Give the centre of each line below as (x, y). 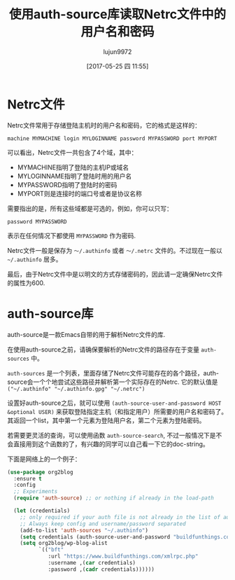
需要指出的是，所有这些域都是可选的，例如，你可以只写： (90, 208)
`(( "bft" (51, 550)
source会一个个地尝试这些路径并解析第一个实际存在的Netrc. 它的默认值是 (113, 382)
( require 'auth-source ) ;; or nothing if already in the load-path (114, 498)
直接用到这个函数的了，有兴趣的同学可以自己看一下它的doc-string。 (111, 444)
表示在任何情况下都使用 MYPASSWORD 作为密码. (72, 235)
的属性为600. (26, 283)
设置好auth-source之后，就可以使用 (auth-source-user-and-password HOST (114, 403)
